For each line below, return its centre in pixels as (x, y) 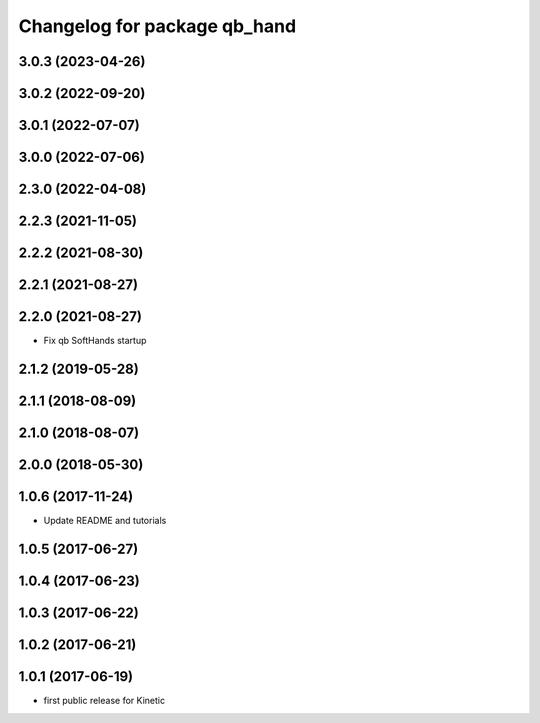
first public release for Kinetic (104, 701)
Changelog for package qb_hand (157, 26)
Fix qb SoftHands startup (95, 341)
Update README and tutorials (105, 521)
